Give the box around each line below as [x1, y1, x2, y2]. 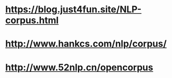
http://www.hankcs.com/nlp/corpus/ [5, 38, 167, 50]
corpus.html [5, 14, 59, 26]
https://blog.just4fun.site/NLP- [5, 4, 142, 15]
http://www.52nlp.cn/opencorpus [5, 62, 154, 73]
